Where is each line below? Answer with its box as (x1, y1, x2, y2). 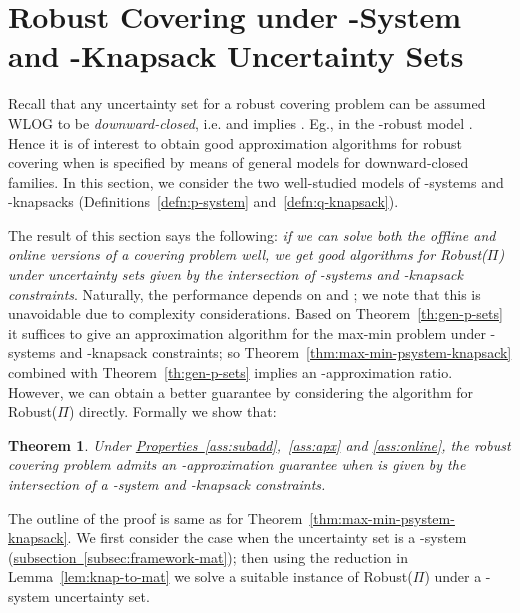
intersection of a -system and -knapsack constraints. (8, 474, 326, 494)
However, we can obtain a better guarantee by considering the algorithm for (8, 381, 474, 402)
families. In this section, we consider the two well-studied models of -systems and (8, 171, 504, 192)
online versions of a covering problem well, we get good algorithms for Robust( (8, 244, 487, 265)
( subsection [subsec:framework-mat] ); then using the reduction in (8, 546, 408, 567)
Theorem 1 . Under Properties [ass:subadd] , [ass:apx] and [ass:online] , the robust (8, 434, 511, 455)
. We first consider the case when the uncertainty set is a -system (67, 527, 467, 548)
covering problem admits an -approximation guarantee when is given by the (8, 454, 466, 475)
